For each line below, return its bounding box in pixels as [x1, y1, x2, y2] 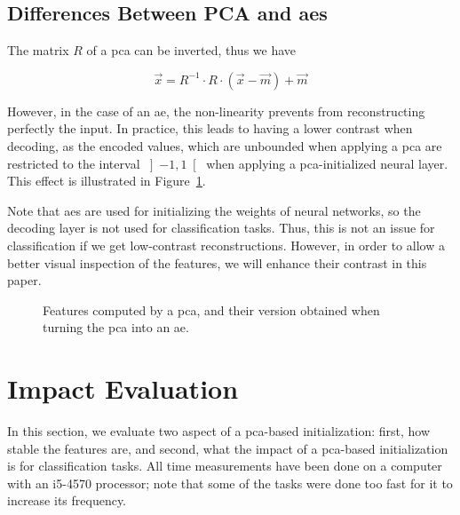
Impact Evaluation [7, 370, 239, 407]
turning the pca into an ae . [43, 318, 189, 337]
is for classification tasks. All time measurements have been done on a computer [7, 456, 442, 475]
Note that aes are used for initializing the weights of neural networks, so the [7, 201, 421, 219]
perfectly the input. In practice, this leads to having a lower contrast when [7, 119, 413, 138]
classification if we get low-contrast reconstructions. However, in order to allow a [7, 235, 445, 254]
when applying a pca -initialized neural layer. [206, 154, 448, 172]
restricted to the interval [7, 154, 140, 172]
